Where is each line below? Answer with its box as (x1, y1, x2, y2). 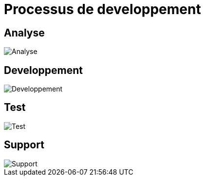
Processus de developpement (4, 1, 201, 18)
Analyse (4, 26, 45, 39)
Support (4, 139, 44, 151)
